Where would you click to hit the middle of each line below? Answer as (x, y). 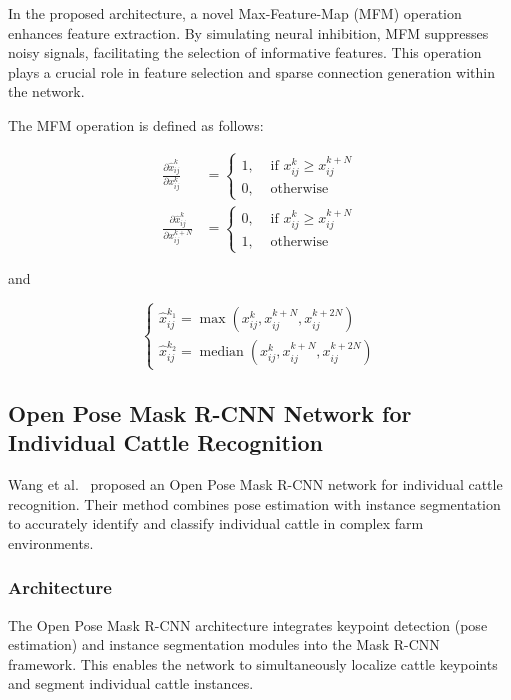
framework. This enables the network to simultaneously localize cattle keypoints (253, 663)
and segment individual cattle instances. (131, 683)
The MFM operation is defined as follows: (136, 124)
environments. (51, 542)
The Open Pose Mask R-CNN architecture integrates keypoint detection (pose (248, 624)
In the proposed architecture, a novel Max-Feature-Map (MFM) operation (235, 13)
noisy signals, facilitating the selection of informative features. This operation (245, 52)
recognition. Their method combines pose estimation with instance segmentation (254, 503)
